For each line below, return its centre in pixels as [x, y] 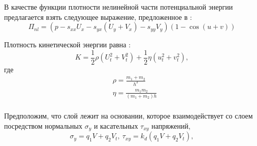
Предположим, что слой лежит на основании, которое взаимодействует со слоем [128, 116]
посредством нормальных [43, 125]
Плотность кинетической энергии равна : [68, 45]
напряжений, [171, 125]
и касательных [116, 125]
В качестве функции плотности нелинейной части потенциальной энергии [119, 7]
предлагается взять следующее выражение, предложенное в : [98, 17]
